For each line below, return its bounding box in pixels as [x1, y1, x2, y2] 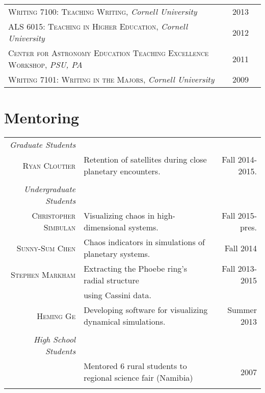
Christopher [32, 209, 76, 222]
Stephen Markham [10, 268, 76, 280]
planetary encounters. [84, 165, 161, 177]
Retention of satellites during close [84, 153, 207, 166]
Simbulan [43, 221, 76, 233]
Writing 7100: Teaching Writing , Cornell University [8, 6, 197, 17]
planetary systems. [84, 248, 150, 260]
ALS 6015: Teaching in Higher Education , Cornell [8, 20, 188, 32]
